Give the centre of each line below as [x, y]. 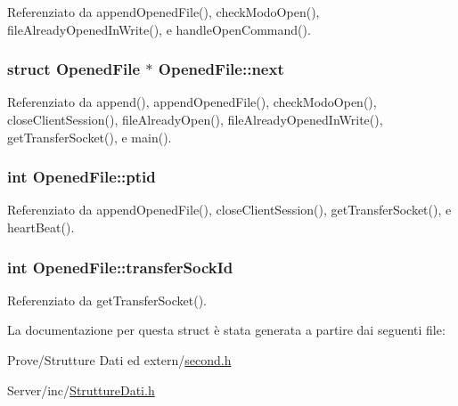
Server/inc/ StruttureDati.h [81, 390]
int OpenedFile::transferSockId [120, 267]
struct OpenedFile [74, 69]
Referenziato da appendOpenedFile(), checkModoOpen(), [164, 12]
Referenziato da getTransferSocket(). [107, 300]
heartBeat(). [41, 227]
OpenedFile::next [221, 69]
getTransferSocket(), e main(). [90, 137]
